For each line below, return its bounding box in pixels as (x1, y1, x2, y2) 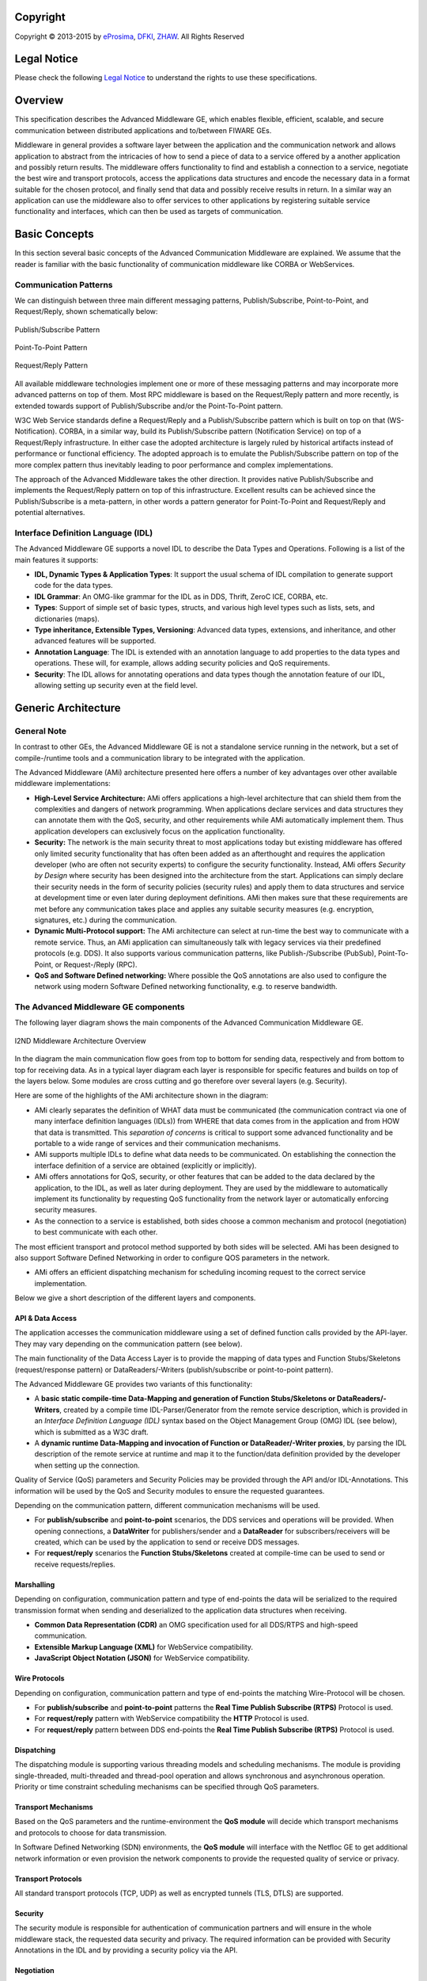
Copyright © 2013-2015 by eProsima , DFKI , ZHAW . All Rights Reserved (14, 32, 245, 41)
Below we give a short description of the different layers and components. (14, 1293, 256, 1303)
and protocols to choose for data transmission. (14, 1827, 168, 1838)
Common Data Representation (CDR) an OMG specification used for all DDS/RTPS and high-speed (34, 1620, 359, 1630)
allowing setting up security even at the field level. (34, 680, 198, 689)
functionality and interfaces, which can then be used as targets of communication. (14, 207, 284, 216)
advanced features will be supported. (34, 636, 157, 646)
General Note (14, 725, 67, 736)
